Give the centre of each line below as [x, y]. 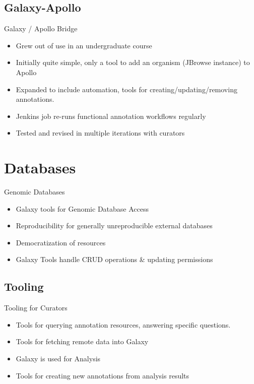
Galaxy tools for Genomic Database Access [82, 208]
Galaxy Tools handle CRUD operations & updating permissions [114, 259]
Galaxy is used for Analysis [58, 359]
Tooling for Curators [36, 308]
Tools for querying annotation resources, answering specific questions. [123, 324]
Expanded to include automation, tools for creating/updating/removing [126, 89]
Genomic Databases [35, 192]
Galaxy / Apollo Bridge [41, 28]
